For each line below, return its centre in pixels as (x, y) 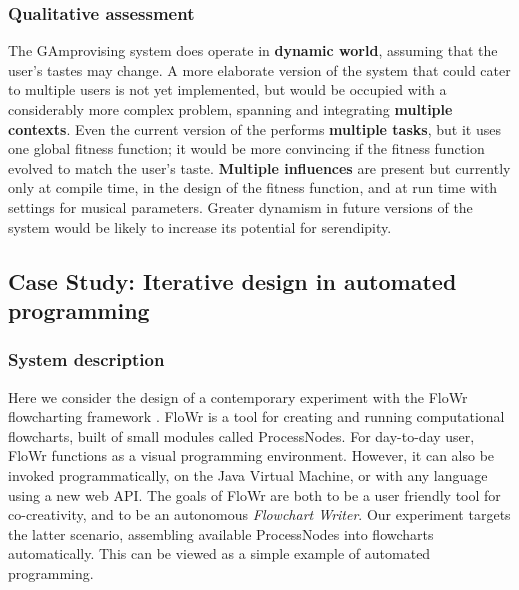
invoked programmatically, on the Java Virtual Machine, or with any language (248, 474)
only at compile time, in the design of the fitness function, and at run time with (253, 187)
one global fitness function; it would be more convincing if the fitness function (246, 148)
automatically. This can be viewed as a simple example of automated (219, 553)
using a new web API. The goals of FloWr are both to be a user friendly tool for (254, 494)
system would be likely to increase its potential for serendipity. (200, 226)
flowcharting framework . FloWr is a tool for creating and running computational (256, 416)
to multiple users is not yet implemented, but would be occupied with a (227, 89)
